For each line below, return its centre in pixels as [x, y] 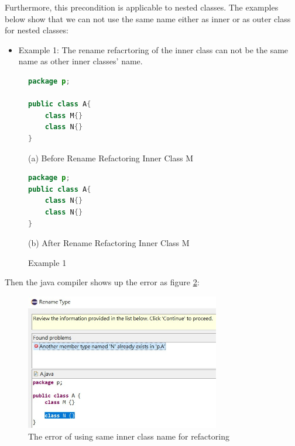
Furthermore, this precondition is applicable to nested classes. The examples [142, 7]
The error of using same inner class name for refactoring [129, 436]
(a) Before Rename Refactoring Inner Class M [111, 158]
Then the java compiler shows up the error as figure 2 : [102, 282]
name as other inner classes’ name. [80, 61]
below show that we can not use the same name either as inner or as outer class [148, 18]
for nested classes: [37, 30]
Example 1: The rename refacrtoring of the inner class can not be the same [153, 49]
